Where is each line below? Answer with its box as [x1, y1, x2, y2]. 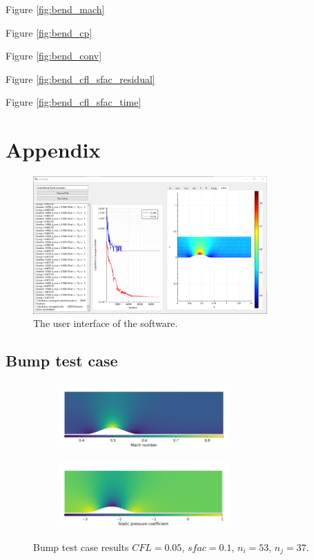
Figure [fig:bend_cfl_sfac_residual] [6, 71, 155, 86]
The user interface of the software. [33, 316, 178, 330]
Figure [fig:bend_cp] [6, 25, 92, 39]
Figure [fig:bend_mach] [6, 2, 105, 16]
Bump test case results [33, 539, 129, 554]
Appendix [6, 136, 101, 164]
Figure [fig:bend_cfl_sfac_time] [6, 95, 141, 109]
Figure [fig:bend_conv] [6, 48, 102, 63]
